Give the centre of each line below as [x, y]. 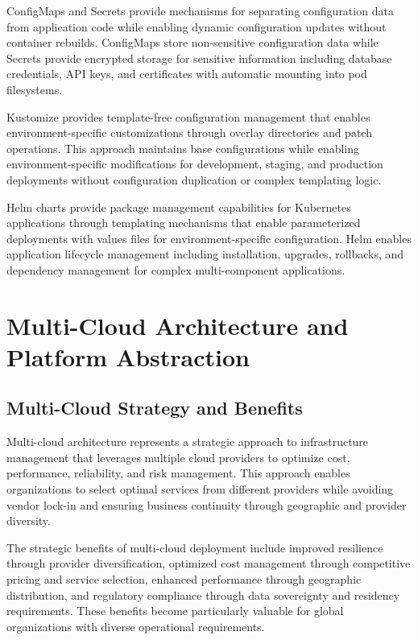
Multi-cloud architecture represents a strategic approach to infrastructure [188, 442]
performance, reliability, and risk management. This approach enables [178, 473]
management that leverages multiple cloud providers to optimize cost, [178, 457]
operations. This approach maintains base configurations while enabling [183, 148]
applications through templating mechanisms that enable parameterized [184, 223]
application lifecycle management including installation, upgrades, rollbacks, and [205, 254]
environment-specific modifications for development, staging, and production [195, 164]
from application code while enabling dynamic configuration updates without [197, 26]
